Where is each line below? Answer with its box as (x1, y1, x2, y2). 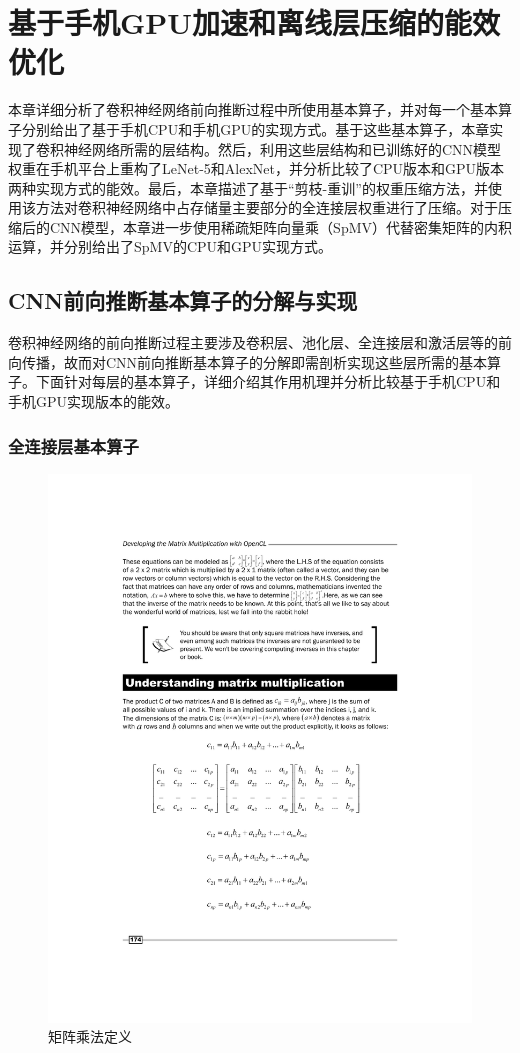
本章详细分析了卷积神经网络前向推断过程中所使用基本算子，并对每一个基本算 (8, 99, 512, 120)
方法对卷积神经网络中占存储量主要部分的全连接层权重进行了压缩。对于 (35, 197, 498, 218)
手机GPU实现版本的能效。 (8, 391, 180, 412)
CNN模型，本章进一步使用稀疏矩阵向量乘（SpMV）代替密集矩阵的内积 (49, 216, 513, 237)
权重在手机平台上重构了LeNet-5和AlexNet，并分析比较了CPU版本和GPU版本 (8, 158, 505, 179)
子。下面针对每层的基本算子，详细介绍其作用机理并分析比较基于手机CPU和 (8, 371, 501, 392)
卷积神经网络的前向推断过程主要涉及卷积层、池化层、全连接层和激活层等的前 (8, 332, 512, 353)
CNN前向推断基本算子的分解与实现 (8, 285, 358, 316)
